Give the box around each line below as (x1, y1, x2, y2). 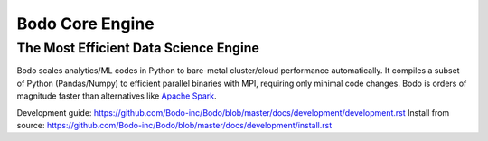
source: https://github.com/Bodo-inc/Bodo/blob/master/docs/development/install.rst (16, 119, 333, 130)
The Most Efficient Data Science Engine (16, 40, 259, 56)
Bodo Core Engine (16, 14, 155, 33)
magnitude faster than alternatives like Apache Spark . (16, 90, 217, 101)
